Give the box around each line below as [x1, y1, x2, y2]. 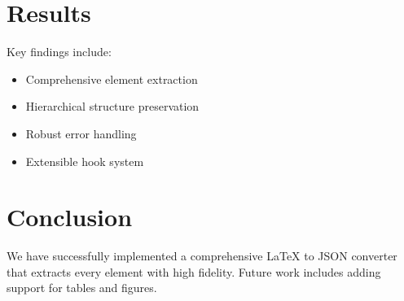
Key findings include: [7, 43, 112, 60]
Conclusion [7, 200, 133, 233]
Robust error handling [25, 124, 137, 142]
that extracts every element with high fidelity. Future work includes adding [7, 263, 381, 280]
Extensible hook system [25, 152, 144, 169]
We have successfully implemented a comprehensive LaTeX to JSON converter [7, 247, 397, 264]
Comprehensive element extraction [25, 70, 198, 87]
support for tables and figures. [7, 279, 157, 296]
